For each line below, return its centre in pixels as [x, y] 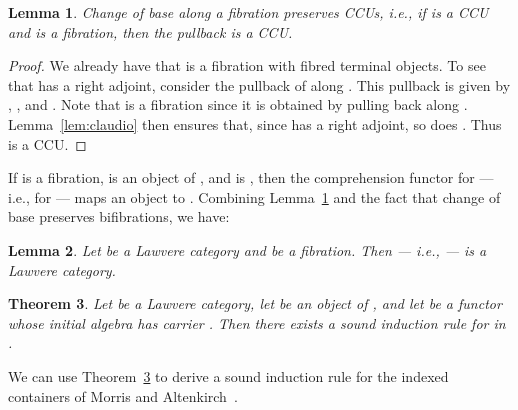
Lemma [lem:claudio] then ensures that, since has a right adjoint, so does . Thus [255, 123]
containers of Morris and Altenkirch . [123, 395]
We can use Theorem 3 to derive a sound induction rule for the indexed [228, 375]
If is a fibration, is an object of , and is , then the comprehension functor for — [251, 177]
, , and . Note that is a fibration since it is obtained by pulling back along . [238, 104]
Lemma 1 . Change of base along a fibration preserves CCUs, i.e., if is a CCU [248, 12]
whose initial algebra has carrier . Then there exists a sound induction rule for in [257, 322]
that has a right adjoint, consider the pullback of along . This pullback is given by [259, 84]
